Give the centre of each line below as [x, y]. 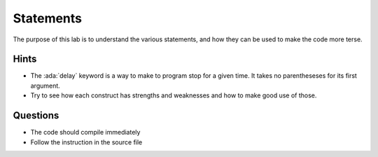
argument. [45, 86]
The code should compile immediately [85, 132]
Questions [36, 116]
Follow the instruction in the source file [86, 142]
